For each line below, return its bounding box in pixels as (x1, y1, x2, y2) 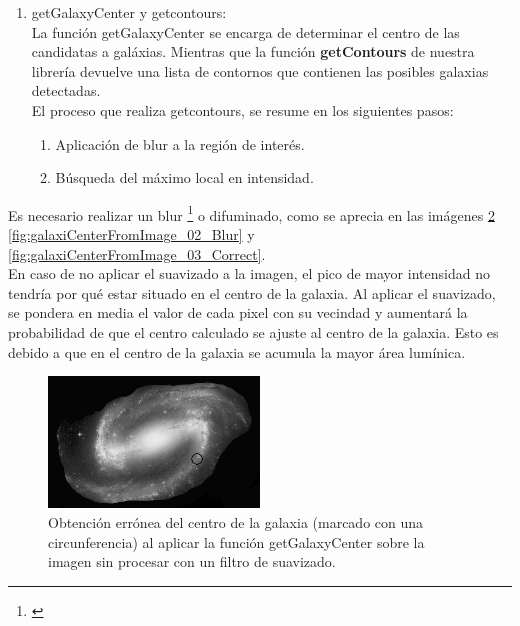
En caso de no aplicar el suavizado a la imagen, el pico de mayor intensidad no (8, 263, 490, 284)
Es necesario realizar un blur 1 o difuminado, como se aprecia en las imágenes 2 (8, 201, 495, 225)
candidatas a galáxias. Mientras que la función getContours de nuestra (31, 41, 475, 62)
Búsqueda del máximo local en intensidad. (55, 167, 314, 188)
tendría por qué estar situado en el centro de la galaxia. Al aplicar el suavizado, (8, 282, 496, 303)
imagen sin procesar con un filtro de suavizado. (48, 551, 336, 572)
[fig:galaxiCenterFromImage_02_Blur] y (8, 224, 255, 244)
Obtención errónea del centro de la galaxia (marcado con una (48, 511, 424, 532)
